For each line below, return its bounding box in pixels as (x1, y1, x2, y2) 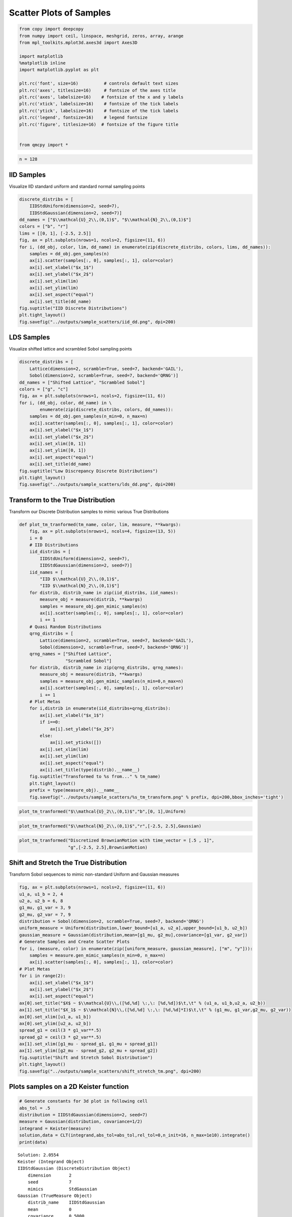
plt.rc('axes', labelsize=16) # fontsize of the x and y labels (19, 94, 184, 100)
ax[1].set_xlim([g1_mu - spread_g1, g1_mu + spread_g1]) (19, 1041, 158, 1047)
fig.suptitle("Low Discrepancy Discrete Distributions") (19, 468, 158, 474)
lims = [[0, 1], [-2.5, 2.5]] (19, 230, 91, 236)
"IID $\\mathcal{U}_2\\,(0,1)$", (39, 576, 120, 582)
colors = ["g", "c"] (19, 386, 68, 392)
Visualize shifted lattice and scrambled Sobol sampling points (9, 346, 132, 352)
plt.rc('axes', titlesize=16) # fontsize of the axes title (19, 88, 176, 93)
